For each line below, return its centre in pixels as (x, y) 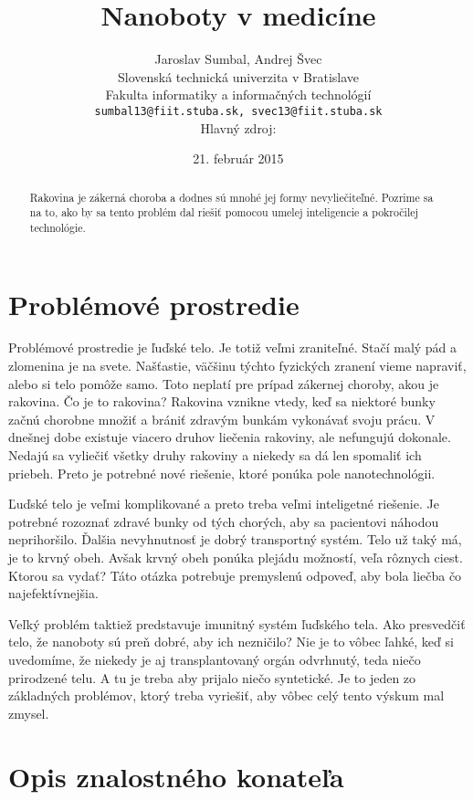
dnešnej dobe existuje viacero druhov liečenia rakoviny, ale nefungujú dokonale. (230, 437)
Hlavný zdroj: (238, 127)
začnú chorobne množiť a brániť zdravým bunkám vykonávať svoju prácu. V (222, 419)
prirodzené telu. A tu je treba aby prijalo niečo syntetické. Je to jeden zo (212, 677)
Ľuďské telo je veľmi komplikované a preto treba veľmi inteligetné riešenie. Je (224, 504)
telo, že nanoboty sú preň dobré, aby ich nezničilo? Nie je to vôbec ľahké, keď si (231, 642)
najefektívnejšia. (53, 593)
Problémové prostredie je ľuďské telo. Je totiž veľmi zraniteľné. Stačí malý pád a (233, 347)
